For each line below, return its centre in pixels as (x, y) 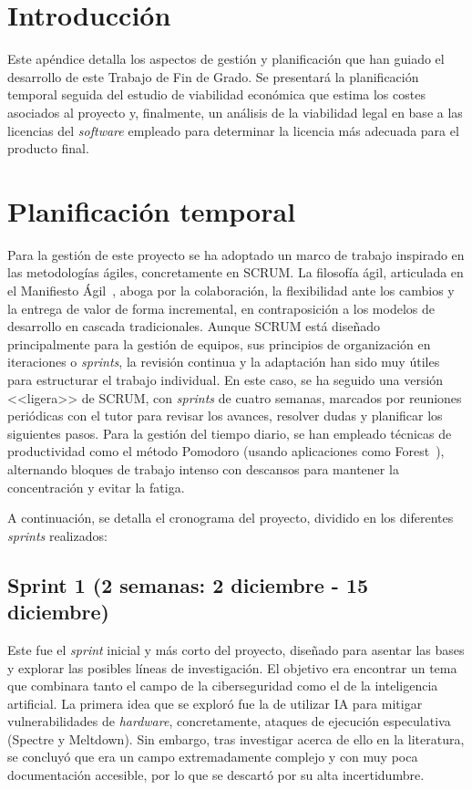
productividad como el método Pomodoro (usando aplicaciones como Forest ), (226, 451)
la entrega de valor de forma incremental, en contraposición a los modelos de (221, 308)
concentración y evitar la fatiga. (96, 487)
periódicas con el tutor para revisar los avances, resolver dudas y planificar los (225, 416)
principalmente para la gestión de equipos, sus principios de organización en (219, 343)
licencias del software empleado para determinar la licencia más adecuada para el (233, 130)
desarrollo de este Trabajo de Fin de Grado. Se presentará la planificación (213, 76)
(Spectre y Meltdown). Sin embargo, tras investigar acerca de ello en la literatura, (236, 738)
